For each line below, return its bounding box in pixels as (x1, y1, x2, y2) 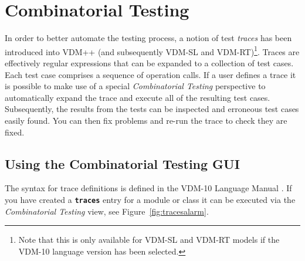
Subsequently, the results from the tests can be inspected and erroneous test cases (5, 103, 299, 115)
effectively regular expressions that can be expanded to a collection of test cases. (5, 56, 294, 69)
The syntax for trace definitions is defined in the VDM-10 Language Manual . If (5, 182, 292, 194)
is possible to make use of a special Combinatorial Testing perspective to (5, 80, 266, 92)
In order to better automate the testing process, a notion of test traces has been (5, 32, 292, 44)
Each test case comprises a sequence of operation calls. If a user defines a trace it (5, 68, 296, 80)
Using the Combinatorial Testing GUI (5, 154, 240, 172)
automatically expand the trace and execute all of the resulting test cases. (5, 91, 270, 103)
